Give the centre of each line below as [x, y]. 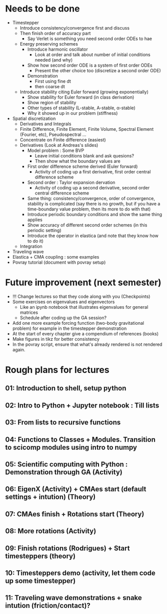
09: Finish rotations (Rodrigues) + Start [67, 548]
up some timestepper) [40, 581]
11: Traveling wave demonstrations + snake [74, 598]
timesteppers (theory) [40, 556]
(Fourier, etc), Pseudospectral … [53, 134]
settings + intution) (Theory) [50, 497]
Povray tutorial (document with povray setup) [59, 262]
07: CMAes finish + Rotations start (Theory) [75, 514]
